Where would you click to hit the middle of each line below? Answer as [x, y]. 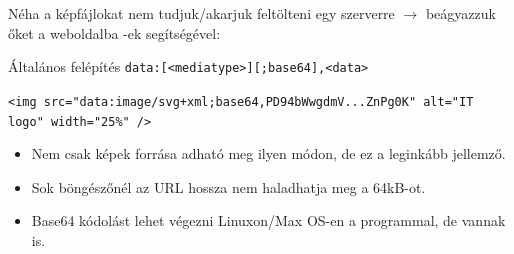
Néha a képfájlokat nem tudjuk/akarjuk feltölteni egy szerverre [201, 13]
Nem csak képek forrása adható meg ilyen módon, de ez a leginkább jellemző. [268, 153]
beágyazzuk [460, 13]
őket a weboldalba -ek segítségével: [114, 32]
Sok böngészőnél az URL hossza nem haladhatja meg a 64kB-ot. [228, 186]
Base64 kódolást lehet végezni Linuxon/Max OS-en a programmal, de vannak [268, 220]
